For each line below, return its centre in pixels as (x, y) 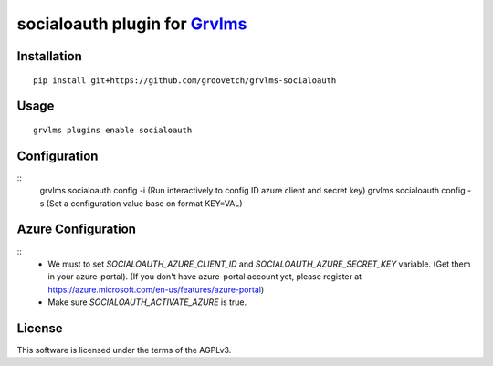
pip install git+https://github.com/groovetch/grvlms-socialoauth (185, 80)
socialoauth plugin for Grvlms (132, 24)
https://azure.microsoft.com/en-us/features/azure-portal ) (156, 289)
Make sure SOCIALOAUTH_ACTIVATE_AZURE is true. (147, 302)
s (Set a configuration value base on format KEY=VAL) (141, 203)
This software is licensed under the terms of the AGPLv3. (124, 350)
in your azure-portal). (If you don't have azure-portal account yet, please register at (205, 277)
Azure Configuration (77, 230)
